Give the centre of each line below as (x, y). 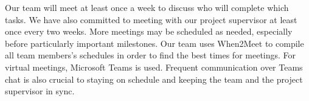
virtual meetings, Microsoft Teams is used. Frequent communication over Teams (154, 67)
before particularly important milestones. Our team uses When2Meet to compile (154, 43)
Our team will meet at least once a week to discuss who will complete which (147, 7)
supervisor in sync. (40, 91)
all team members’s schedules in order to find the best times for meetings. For (151, 55)
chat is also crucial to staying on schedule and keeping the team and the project (154, 79)
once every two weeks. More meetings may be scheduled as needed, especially (149, 31)
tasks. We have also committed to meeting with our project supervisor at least (151, 19)
